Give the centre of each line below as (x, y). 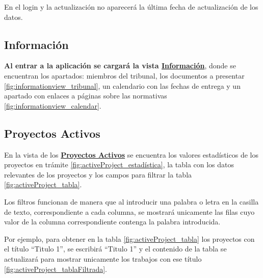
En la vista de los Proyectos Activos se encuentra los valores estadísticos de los (131, 154)
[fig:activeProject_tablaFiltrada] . (56, 269)
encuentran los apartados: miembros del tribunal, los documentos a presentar (124, 75)
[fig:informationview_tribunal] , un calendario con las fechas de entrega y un (122, 85)
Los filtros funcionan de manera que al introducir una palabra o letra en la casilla (131, 201)
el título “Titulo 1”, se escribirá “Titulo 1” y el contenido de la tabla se (115, 249)
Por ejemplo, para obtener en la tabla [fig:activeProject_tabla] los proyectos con (129, 238)
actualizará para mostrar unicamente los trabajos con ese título (103, 258)
